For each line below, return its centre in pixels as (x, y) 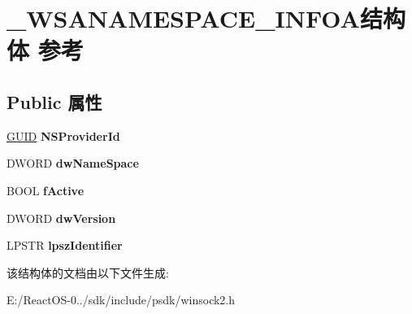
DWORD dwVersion (61, 218)
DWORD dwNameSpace (73, 163)
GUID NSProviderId (63, 135)
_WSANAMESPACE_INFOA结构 (206, 18)
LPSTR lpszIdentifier (65, 245)
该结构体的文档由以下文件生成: (88, 272)
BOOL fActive (46, 190)
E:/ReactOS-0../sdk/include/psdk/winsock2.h (121, 300)
